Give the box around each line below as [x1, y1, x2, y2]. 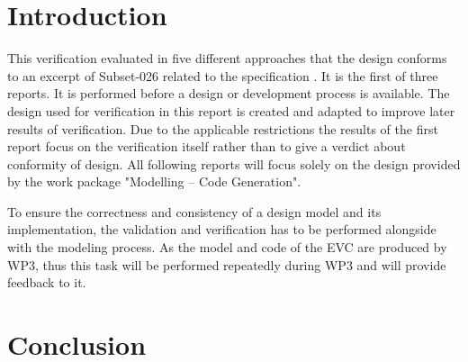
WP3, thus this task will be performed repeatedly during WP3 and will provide [7, 255, 446, 274]
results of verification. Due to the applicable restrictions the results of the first [7, 119, 438, 138]
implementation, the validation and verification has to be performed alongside [7, 220, 436, 239]
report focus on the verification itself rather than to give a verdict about [7, 137, 406, 156]
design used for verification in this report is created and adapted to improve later [7, 101, 455, 120]
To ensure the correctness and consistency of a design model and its [7, 202, 382, 221]
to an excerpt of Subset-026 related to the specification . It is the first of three [7, 66, 438, 85]
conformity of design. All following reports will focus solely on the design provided [7, 154, 461, 173]
